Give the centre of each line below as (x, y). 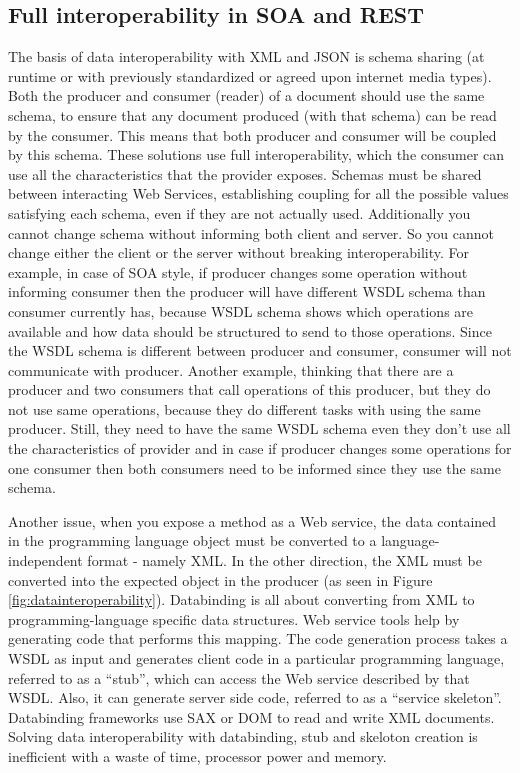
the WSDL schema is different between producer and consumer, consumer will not (260, 350)
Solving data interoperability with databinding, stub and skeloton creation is (243, 736)
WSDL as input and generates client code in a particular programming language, (256, 658)
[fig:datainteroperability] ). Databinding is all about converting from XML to (241, 599)
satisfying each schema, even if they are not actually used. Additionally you (239, 212)
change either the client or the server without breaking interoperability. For (239, 252)
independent (45, 560)
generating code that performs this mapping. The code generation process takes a (258, 638)
